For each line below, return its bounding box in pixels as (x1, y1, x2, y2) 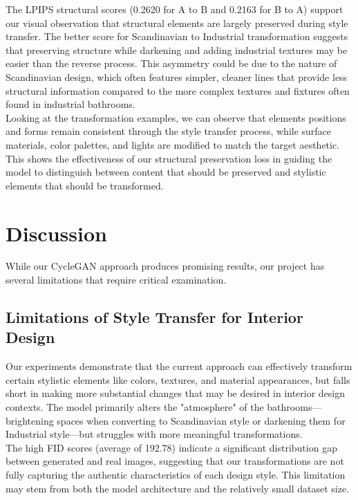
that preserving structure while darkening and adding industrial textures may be (6, 42, 348, 57)
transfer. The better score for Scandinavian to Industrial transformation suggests (6, 29, 348, 44)
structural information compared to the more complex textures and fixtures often (6, 83, 350, 98)
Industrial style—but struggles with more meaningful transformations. (6, 427, 303, 441)
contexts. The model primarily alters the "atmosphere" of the (6, 400, 264, 414)
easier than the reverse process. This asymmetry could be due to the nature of (6, 56, 337, 71)
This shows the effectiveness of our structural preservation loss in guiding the (6, 151, 332, 165)
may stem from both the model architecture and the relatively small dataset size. (6, 481, 350, 495)
